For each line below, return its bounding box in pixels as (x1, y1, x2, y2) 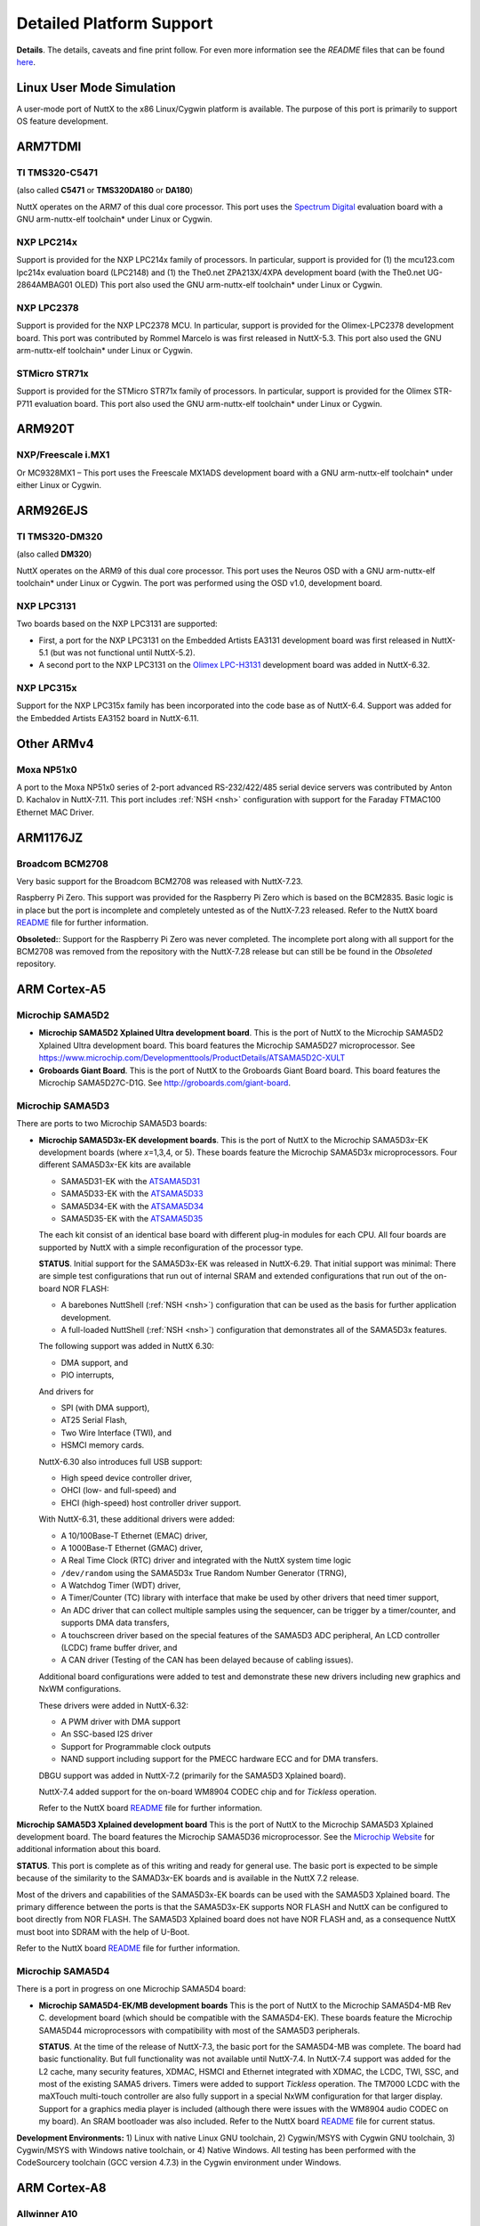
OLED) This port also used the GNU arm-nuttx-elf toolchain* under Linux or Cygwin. (74, 280, 382, 290)
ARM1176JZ (16, 830, 84, 845)
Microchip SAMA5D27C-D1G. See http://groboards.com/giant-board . (38, 1077, 291, 1088)
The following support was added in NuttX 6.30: (38, 1341, 215, 1352)
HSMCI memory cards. (60, 1440, 145, 1450)
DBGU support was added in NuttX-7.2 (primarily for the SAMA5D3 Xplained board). (38, 1770, 347, 1781)
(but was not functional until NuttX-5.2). (50, 646, 196, 658)
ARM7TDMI (16, 139, 82, 155)
